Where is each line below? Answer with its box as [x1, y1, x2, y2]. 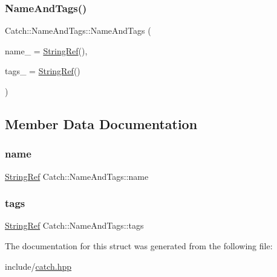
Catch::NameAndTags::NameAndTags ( [5, 24, 151, 37]
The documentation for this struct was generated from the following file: [5, 240, 273, 252]
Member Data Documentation [5, 114, 198, 133]
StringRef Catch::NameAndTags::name [5, 170, 149, 182]
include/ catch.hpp [5, 259, 72, 272]
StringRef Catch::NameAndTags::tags [5, 219, 144, 232]
